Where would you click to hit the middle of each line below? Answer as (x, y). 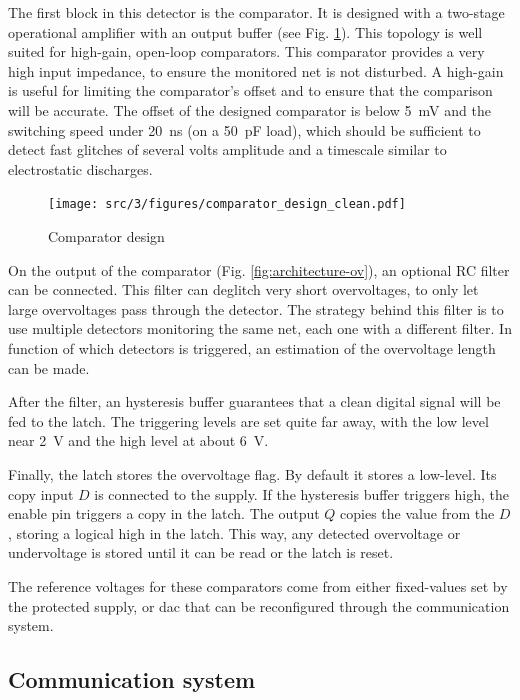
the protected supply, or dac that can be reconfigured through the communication (259, 605)
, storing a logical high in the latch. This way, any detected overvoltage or (234, 532)
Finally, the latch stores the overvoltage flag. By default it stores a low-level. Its (252, 473)
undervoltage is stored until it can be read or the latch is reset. (201, 552)
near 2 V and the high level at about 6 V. (138, 440)
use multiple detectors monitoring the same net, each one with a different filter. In (260, 328)
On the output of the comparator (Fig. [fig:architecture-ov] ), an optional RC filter (259, 269)
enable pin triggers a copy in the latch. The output (164, 513)
